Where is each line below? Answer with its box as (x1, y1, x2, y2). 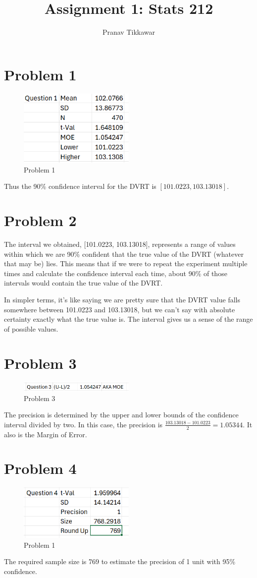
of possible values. (4, 323, 58, 334)
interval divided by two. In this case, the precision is (4, 419, 163, 429)
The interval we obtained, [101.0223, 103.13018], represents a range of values (4, 239, 236, 249)
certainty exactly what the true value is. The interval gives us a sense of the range (4, 314, 253, 324)
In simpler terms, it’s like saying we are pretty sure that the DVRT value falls (4, 294, 240, 305)
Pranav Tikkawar (102, 27, 155, 37)
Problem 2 (4, 210, 77, 231)
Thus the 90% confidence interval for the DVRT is (4, 181, 156, 191)
